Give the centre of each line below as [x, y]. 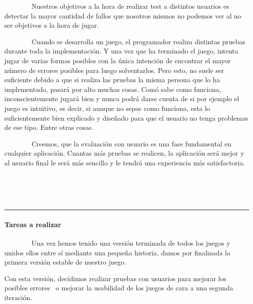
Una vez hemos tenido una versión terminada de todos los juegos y [131, 243]
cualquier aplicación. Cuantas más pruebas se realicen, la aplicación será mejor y [124, 153]
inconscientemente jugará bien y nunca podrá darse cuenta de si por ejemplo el [122, 98]
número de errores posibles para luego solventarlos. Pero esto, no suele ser [114, 70]
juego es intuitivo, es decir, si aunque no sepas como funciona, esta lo [107, 108]
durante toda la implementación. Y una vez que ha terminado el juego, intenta [121, 51]
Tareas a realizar [33, 224]
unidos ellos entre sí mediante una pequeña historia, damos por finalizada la [118, 252]
